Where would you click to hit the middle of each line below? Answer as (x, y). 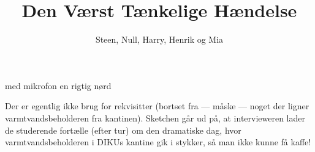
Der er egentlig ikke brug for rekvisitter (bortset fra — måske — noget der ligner (157, 106)
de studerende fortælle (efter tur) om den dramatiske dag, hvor (123, 130)
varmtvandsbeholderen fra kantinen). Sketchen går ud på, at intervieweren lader (155, 118)
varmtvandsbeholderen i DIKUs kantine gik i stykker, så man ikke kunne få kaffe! (158, 142)
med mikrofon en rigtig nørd (58, 85)
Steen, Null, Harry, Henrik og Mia (159, 39)
